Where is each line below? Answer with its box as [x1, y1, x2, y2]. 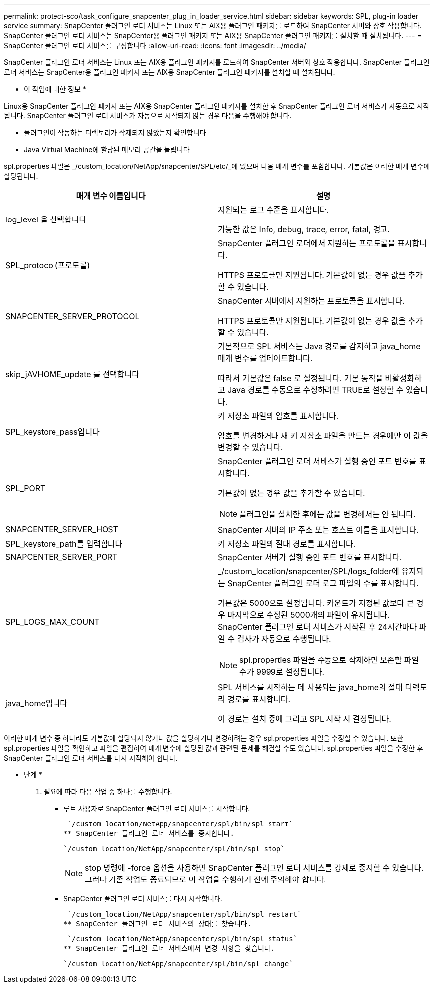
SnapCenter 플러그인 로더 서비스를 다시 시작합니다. [63, 894, 222, 903]
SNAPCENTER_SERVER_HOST [5, 524, 118, 534]
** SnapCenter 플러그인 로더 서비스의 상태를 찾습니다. [63, 920, 252, 928]
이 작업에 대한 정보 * [24, 85, 86, 93]
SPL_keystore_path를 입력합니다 [5, 539, 123, 548]
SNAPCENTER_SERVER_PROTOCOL [5, 311, 140, 321]
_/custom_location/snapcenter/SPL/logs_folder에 [218, 566, 399, 576]
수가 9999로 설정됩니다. [239, 667, 325, 677]
